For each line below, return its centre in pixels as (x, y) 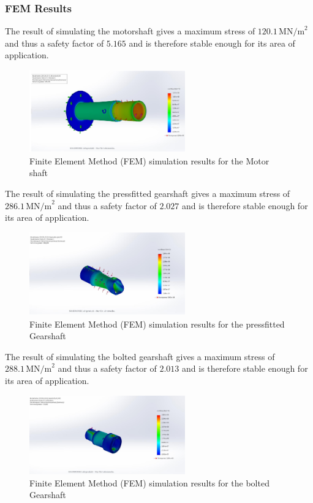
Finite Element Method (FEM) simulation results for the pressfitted (157, 324)
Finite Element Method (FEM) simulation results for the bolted (149, 482)
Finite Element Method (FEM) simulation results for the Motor (149, 160)
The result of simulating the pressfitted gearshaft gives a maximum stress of (148, 194)
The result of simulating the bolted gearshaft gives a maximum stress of (140, 356)
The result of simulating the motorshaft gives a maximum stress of (130, 31)
